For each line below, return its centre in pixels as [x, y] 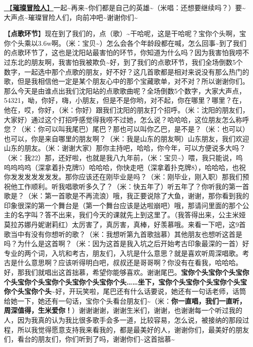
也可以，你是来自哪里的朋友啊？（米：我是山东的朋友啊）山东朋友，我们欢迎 [126, 138]
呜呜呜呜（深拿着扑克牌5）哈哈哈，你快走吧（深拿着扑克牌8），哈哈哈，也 [121, 167]
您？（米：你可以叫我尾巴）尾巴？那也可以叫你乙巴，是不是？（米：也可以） [126, 129]
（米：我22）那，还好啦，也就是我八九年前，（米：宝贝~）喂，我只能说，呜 [123, 157]
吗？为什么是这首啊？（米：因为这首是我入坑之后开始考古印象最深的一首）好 [126, 243]
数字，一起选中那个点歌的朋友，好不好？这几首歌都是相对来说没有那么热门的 [126, 71]
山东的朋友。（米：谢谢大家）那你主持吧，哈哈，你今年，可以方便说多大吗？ [125, 148]
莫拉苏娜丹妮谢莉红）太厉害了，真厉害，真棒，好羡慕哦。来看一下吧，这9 [121, 224]
